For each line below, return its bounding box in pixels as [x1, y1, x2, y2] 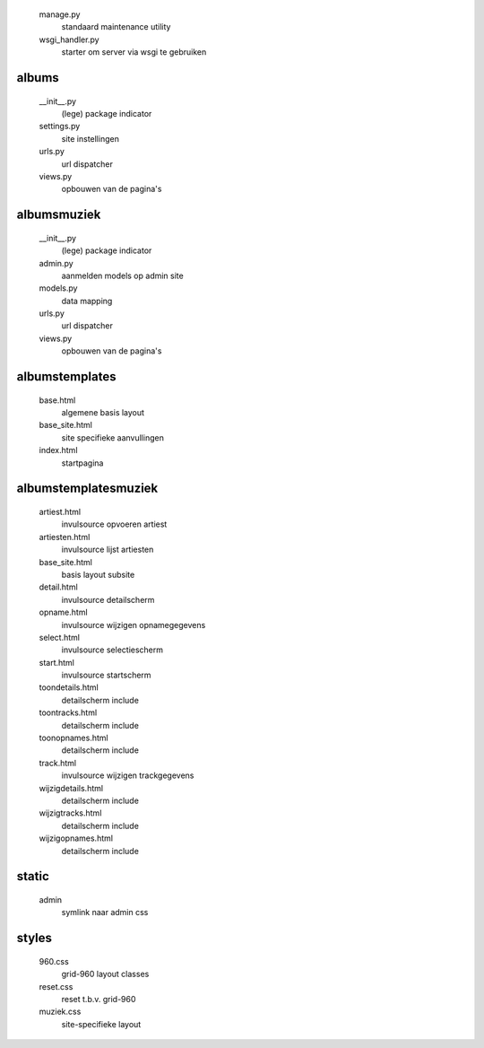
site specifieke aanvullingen [61, 432, 165, 443]
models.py [39, 283, 78, 293]
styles [16, 930, 53, 946]
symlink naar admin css [61, 907, 149, 918]
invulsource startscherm [61, 669, 151, 681]
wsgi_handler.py [39, 34, 99, 45]
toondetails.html [39, 682, 99, 693]
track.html [39, 757, 76, 768]
